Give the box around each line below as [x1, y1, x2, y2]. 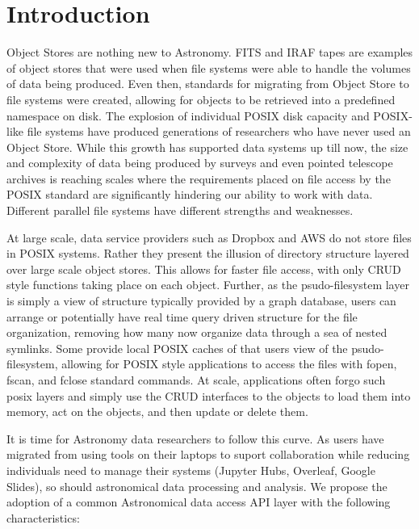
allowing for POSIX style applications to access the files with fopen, [61, 355, 397, 372]
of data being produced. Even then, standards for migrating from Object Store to [6, 75, 409, 92]
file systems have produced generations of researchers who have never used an [27, 123, 411, 140]
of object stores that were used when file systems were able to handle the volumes [6, 59, 411, 76]
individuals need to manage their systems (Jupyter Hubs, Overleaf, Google [6, 461, 375, 478]
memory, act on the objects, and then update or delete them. [6, 403, 308, 420]
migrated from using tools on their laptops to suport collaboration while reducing [6, 446, 410, 463]
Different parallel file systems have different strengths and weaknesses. [6, 202, 354, 219]
